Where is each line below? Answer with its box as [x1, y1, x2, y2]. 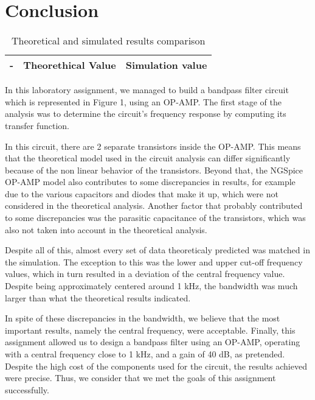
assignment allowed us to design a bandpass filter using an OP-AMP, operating [5, 335, 300, 348]
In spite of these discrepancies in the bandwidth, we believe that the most [5, 312, 280, 325]
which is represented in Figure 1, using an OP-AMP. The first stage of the [5, 95, 282, 108]
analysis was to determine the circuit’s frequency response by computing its [5, 107, 286, 120]
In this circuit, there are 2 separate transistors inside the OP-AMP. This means [5, 139, 301, 152]
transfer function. [5, 119, 69, 132]
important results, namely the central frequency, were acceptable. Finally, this [5, 323, 296, 336]
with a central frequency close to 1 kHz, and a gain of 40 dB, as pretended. [5, 348, 285, 360]
